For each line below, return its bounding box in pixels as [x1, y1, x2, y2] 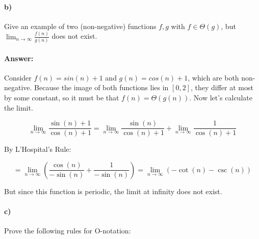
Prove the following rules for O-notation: [4, 225, 131, 236]
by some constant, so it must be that [4, 92, 119, 102]
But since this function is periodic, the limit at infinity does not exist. [4, 185, 222, 196]
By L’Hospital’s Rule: [4, 144, 71, 154]
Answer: [4, 52, 34, 63]
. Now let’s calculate [189, 92, 252, 102]
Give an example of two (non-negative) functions [4, 20, 157, 31]
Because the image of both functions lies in [34, 82, 169, 93]
